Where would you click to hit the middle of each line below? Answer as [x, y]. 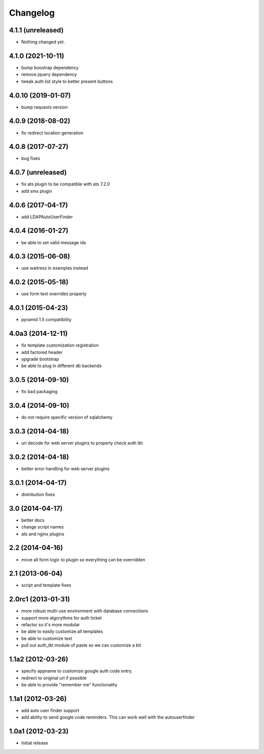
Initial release [35, 743]
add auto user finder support [50, 710]
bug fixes [31, 158]
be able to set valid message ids [54, 242]
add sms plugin [37, 191]
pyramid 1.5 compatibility [46, 320]
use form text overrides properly [54, 294]
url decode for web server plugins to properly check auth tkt [82, 443]
